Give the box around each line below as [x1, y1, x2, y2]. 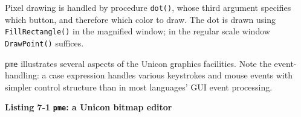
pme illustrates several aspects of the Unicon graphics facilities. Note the [5, 57, 271, 69]
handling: [5, 69, 39, 81]
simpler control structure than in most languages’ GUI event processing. [5, 80, 273, 93]
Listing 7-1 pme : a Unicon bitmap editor [5, 101, 172, 113]
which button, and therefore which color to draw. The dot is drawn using [5, 13, 276, 25]
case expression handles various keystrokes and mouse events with [49, 69, 293, 81]
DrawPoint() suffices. [5, 36, 84, 49]
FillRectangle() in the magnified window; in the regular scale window [5, 25, 270, 37]
